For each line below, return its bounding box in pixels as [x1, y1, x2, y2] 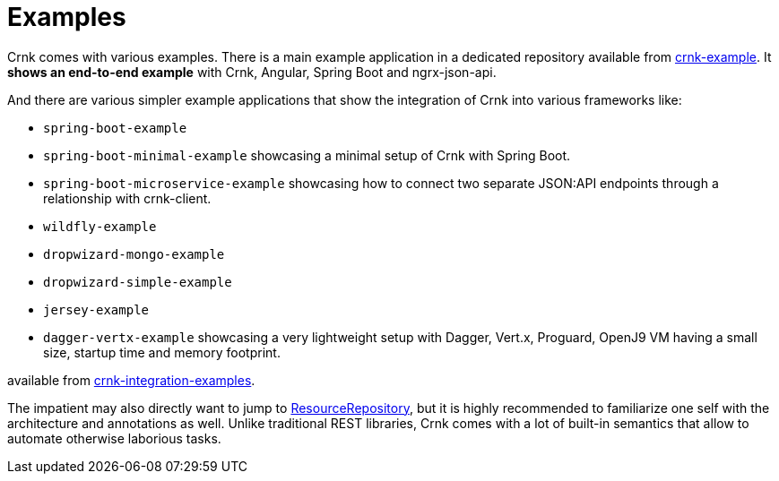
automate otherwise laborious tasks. [7, 430, 221, 446]
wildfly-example [43, 219, 157, 234]
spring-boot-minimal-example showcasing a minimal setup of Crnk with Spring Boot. [43, 147, 571, 163]
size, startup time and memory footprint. [43, 344, 281, 360]
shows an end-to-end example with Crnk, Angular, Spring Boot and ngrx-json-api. [7, 64, 497, 80]
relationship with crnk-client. [43, 190, 212, 206]
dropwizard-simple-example [43, 274, 232, 289]
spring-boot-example [43, 120, 187, 135]
